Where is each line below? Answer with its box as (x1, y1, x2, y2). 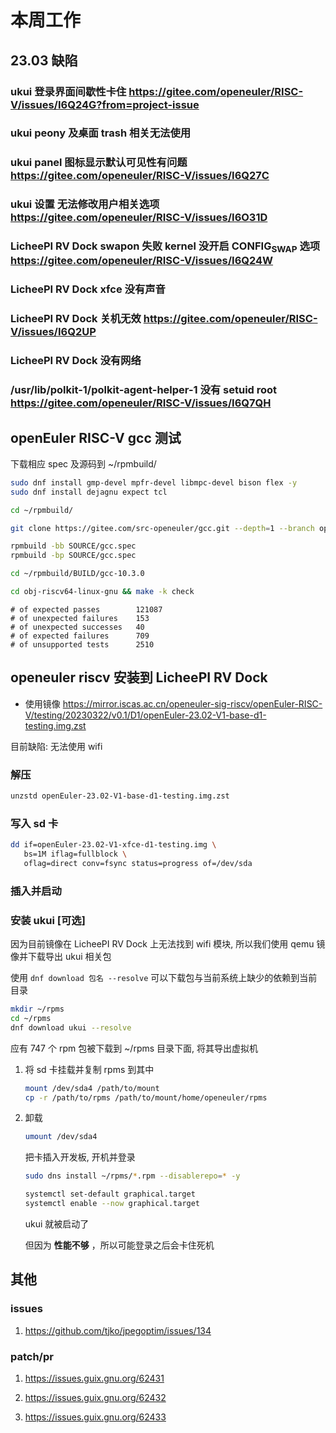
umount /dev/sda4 (24, 1132, 98, 1142)
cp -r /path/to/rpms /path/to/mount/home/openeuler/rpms (24, 1092, 268, 1103)
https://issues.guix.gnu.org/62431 (24, 1372, 165, 1384)
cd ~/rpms (10, 1013, 52, 1023)
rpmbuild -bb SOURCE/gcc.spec (10, 541, 137, 551)
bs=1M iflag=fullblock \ (23, 849, 128, 860)
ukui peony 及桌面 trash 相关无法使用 (10, 126, 192, 140)
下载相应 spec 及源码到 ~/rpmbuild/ (10, 457, 157, 470)
